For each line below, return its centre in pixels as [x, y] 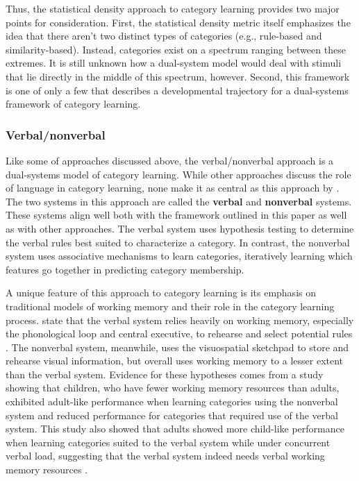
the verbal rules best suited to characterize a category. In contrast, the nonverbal [178, 242]
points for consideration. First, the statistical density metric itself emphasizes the [178, 22]
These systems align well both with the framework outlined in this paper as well [176, 215]
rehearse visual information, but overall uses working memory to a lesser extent [175, 361]
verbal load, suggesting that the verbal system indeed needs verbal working [165, 456]
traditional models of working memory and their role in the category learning [170, 306]
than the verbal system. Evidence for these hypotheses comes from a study [165, 374]
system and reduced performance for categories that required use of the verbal [172, 415]
